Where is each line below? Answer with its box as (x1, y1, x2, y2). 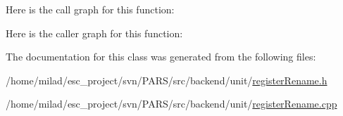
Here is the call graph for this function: (6, 2, 175, 16)
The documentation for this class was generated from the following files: (6, 49, 316, 64)
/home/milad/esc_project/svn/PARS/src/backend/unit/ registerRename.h (6, 72, 328, 87)
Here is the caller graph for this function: (6, 25, 183, 40)
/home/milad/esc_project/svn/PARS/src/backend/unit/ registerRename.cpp (6, 96, 337, 111)
